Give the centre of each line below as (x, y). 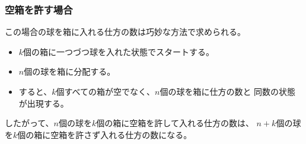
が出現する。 (44, 103)
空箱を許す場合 (39, 9)
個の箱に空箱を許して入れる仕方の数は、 (175, 123)
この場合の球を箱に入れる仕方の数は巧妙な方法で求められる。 (125, 32)
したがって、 (29, 123)
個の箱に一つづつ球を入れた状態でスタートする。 (119, 51)
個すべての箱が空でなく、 (106, 91)
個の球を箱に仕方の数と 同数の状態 (228, 91)
